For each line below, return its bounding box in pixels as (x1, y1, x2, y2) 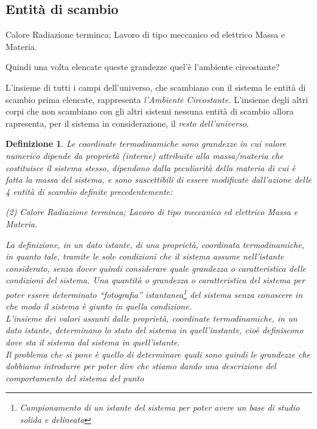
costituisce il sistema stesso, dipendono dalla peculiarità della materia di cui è (5, 161, 296, 174)
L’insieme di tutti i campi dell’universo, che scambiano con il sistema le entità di (5, 80, 306, 93)
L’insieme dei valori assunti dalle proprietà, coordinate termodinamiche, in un (5, 311, 298, 324)
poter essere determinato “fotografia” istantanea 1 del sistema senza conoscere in (5, 286, 303, 300)
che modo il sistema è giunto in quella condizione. (5, 300, 192, 313)
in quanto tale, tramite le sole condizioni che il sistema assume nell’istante (5, 250, 284, 263)
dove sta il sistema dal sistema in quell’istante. (5, 335, 180, 348)
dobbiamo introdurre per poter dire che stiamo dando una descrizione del (5, 360, 276, 372)
